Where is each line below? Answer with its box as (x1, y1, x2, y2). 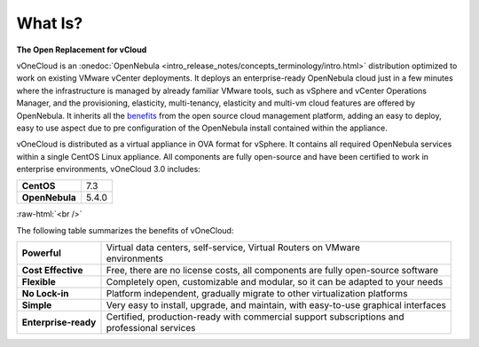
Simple (21, 299, 52, 312)
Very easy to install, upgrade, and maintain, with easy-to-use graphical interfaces (106, 299, 447, 312)
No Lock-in (21, 288, 69, 300)
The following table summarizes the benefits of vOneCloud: (16, 225, 234, 235)
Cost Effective (21, 264, 83, 277)
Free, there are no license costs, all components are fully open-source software (106, 264, 439, 277)
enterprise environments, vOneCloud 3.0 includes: (16, 164, 201, 175)
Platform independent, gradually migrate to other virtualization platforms (106, 288, 408, 300)
